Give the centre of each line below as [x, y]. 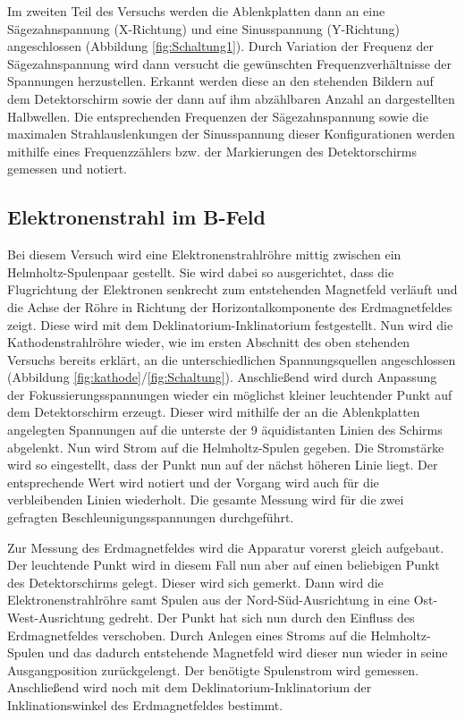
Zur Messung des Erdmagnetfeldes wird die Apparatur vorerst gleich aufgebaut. [226, 547]
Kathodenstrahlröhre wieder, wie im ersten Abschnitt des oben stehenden [209, 342]
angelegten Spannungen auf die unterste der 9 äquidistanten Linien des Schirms [225, 430]
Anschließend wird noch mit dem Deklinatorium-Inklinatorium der [190, 687]
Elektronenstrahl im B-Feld [136, 217]
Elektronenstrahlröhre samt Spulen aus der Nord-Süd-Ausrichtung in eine [209, 600]
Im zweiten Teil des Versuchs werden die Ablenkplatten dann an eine [196, 11]
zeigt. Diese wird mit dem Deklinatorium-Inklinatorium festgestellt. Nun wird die [230, 324]
